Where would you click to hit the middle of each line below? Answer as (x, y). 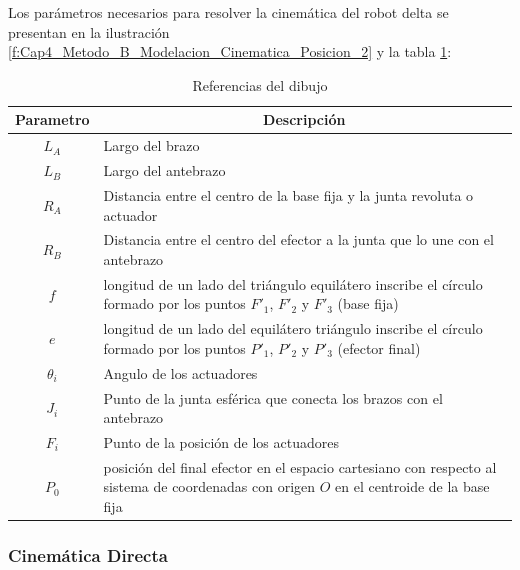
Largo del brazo (151, 145)
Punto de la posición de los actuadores (221, 441)
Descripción (304, 119)
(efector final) (379, 347)
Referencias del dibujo (260, 84)
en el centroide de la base (412, 486)
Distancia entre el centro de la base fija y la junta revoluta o (288, 194)
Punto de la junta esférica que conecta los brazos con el (273, 397)
